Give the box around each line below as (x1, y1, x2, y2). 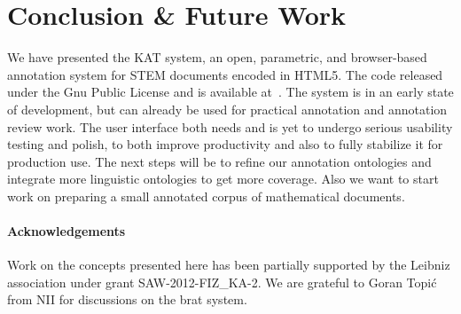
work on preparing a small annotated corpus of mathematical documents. (7, 186, 405, 205)
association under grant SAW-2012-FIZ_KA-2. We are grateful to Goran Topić (7, 272, 437, 291)
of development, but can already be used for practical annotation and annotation (7, 99, 448, 118)
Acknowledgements (7, 222, 126, 240)
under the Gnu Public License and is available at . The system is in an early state (7, 82, 454, 101)
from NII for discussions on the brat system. (7, 290, 247, 309)
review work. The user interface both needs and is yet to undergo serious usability (7, 117, 453, 136)
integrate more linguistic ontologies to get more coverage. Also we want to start (7, 169, 439, 188)
